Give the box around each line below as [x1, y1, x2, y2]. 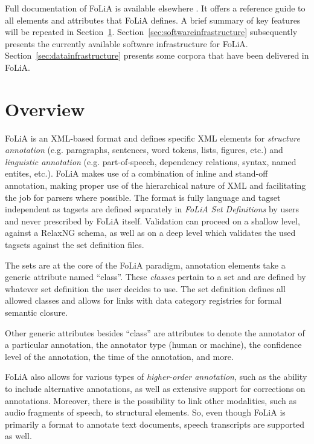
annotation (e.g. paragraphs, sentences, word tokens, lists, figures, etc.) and [5, 143, 283, 156]
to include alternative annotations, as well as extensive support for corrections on [5, 382, 306, 394]
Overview [5, 96, 85, 121]
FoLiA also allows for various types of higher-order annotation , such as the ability [5, 370, 307, 383]
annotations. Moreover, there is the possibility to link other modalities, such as [5, 394, 296, 406]
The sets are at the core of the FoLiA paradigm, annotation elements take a [5, 258, 286, 271]
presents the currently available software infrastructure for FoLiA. [5, 37, 248, 50]
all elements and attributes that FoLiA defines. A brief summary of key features [5, 13, 301, 26]
